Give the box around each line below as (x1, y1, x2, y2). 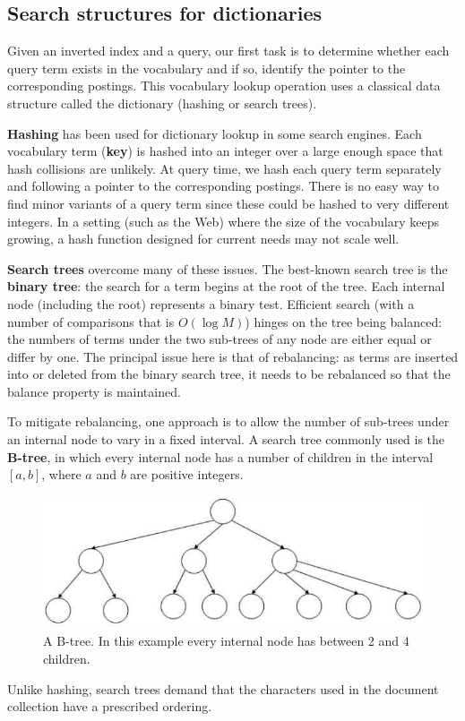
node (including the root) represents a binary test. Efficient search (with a (7, 294, 415, 313)
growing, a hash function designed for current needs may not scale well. (7, 229, 400, 248)
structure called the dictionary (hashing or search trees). (7, 93, 317, 112)
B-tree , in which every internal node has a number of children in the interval (7, 447, 434, 466)
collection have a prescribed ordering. (7, 697, 212, 716)
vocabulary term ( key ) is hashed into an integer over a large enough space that (7, 142, 443, 160)
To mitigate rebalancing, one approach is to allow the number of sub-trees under (7, 412, 450, 431)
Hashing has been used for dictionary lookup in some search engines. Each (7, 124, 422, 142)
